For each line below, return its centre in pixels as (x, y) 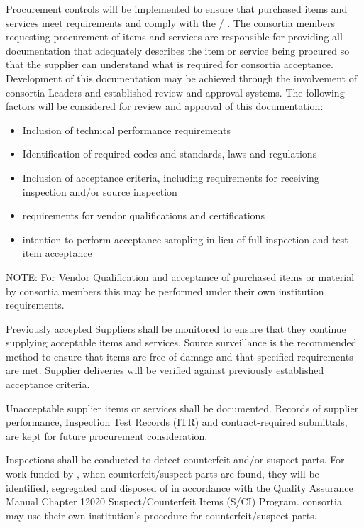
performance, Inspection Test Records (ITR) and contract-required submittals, (177, 422)
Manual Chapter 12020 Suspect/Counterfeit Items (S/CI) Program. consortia (174, 501)
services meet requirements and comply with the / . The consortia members (171, 22)
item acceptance (57, 253)
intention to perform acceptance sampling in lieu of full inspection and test (185, 239)
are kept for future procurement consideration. (107, 435)
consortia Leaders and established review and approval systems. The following (175, 92)
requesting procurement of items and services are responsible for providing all (174, 37)
